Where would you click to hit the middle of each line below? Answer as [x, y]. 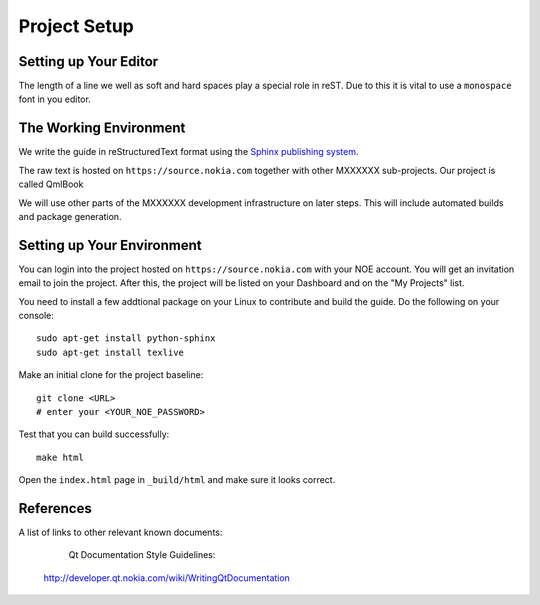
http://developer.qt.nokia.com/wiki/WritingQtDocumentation [166, 577]
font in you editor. [55, 99]
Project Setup [76, 26]
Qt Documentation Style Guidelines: [142, 555]
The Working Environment [102, 128]
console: [36, 315]
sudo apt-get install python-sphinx [126, 338]
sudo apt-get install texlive [110, 352]
